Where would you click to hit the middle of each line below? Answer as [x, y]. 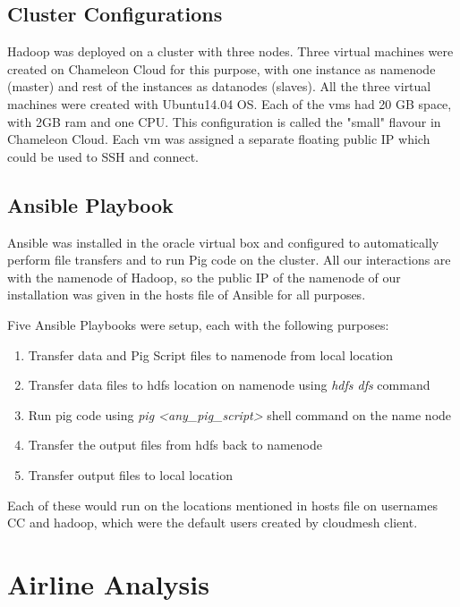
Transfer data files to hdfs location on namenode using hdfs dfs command [229, 385]
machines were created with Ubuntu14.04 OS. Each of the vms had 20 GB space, [230, 103]
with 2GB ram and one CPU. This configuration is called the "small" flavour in [224, 121]
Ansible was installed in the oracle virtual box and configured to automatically [223, 242]
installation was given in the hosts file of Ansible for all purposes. [187, 295]
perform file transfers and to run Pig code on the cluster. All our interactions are [229, 260]
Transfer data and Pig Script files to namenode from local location [211, 354]
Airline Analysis [108, 583]
